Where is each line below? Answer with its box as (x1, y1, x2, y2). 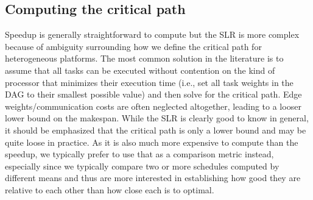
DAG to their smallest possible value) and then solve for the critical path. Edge (5, 88, 302, 101)
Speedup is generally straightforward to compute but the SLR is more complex (5, 28, 300, 41)
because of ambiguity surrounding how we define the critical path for (5, 40, 262, 52)
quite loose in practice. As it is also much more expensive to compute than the (5, 135, 298, 148)
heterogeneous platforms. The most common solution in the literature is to (5, 52, 284, 65)
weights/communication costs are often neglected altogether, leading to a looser (5, 99, 301, 112)
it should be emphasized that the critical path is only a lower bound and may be (5, 123, 306, 136)
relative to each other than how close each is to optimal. (5, 183, 214, 196)
